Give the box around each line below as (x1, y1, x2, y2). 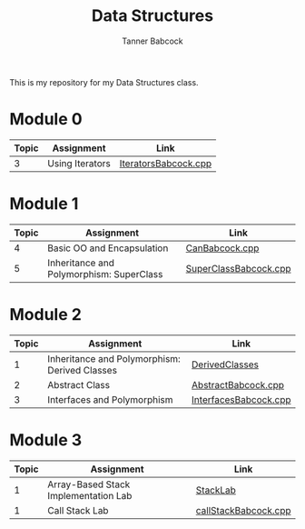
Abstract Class (47, 378, 111, 391)
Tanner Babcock (122, 35, 183, 46)
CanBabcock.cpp (185, 242, 260, 255)
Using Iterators (47, 156, 111, 169)
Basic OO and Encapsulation (47, 242, 169, 255)
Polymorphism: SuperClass (47, 267, 163, 280)
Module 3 (9, 429, 83, 450)
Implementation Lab (47, 489, 133, 502)
